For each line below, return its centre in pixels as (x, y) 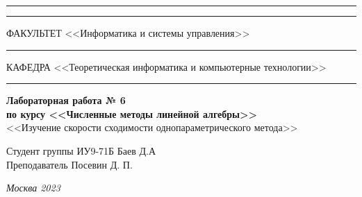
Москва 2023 (33, 188)
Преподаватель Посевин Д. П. (69, 164)
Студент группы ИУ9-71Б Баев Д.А (81, 150)
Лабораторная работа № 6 (66, 100)
